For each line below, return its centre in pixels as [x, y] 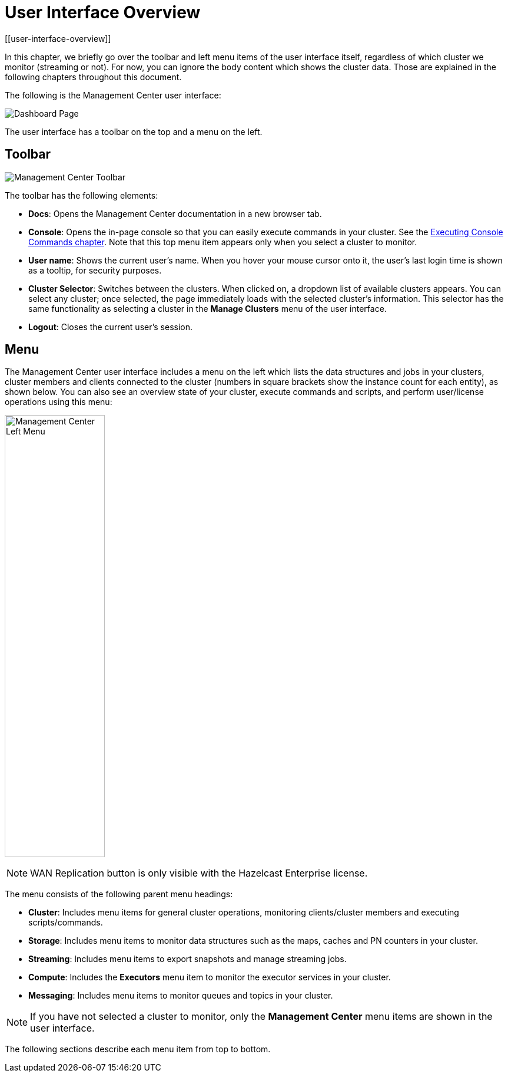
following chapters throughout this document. [93, 77]
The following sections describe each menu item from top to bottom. [138, 1049]
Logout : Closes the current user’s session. [110, 327]
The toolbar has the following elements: [82, 195]
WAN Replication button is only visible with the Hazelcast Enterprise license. [199, 873]
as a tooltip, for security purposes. [95, 270]
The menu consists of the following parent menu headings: [119, 894]
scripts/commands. [66, 923]
